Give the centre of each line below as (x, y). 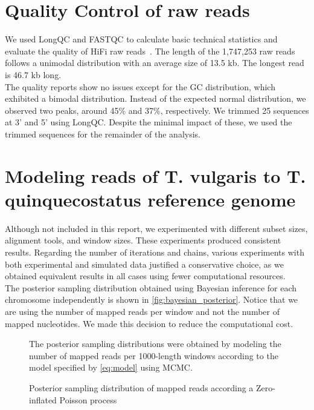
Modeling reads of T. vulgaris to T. (155, 175)
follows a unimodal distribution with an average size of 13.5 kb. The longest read (155, 63)
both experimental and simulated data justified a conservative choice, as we (144, 264)
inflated (43, 399)
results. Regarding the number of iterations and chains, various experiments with (155, 252)
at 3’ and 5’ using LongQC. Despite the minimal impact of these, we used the (149, 122)
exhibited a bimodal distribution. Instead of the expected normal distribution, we (155, 98)
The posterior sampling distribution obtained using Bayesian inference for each (151, 287)
